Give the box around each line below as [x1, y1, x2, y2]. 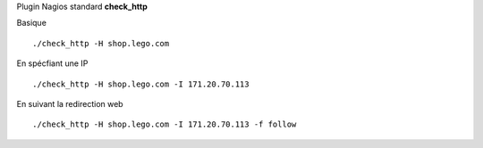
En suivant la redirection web [16, 98, 124, 109]
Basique [16, 18, 47, 29]
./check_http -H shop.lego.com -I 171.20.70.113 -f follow [32, 119, 297, 129]
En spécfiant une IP [16, 58, 89, 69]
